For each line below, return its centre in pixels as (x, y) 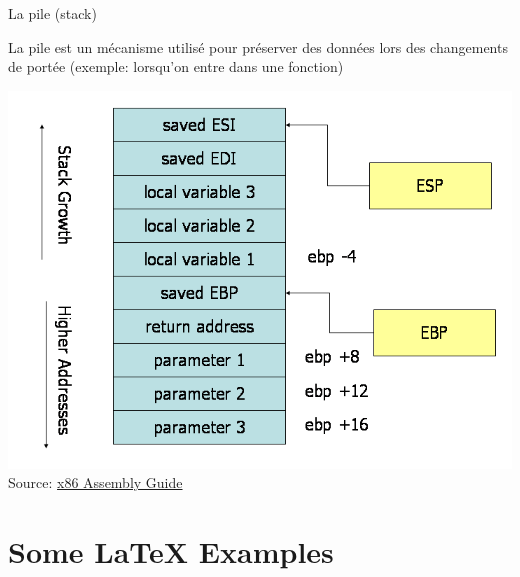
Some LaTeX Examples (171, 551)
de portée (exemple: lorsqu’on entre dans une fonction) (176, 66)
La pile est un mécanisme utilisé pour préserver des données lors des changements (258, 46)
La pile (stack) (52, 13)
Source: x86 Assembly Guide (95, 482)
